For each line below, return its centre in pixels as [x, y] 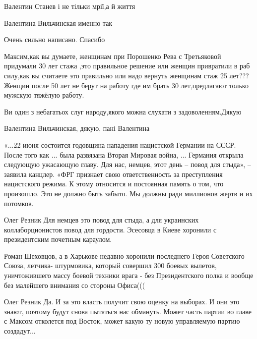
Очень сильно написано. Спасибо [55, 39]
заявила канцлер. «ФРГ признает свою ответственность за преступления [113, 174]
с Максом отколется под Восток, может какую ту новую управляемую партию [122, 321]
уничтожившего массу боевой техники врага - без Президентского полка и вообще [129, 275]
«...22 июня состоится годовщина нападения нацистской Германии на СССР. [120, 144]
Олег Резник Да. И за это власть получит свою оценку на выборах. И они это [122, 302]
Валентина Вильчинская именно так [58, 23]
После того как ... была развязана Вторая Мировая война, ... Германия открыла [124, 154]
